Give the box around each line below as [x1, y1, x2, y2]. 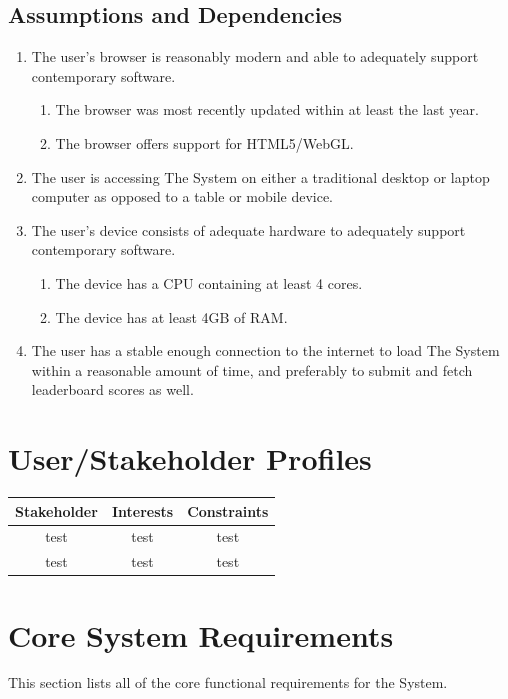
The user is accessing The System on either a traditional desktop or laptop [31, 166, 490, 187]
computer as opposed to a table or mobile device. [31, 186, 334, 207]
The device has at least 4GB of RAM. [55, 306, 288, 327]
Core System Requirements [8, 614, 394, 655]
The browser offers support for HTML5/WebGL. [55, 132, 354, 153]
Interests [111, 500, 174, 521]
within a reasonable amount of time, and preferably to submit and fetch [31, 359, 473, 380]
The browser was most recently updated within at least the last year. [55, 99, 479, 120]
